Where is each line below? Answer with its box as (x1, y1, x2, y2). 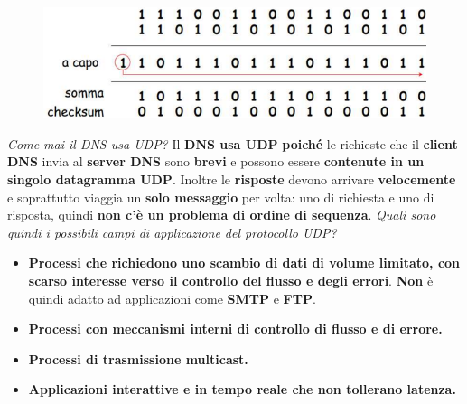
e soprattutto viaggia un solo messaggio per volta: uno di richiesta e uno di (7, 187, 434, 206)
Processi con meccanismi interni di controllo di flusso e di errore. (28, 319, 443, 338)
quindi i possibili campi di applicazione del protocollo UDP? (7, 222, 337, 241)
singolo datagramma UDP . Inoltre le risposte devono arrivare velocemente (7, 169, 456, 188)
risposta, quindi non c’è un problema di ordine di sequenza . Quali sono (7, 205, 436, 224)
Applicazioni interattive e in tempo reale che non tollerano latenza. (28, 380, 456, 399)
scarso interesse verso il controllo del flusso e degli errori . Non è (28, 270, 434, 289)
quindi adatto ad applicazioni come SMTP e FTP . (28, 288, 316, 307)
